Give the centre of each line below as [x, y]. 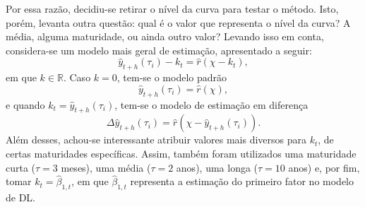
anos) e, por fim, [324, 167]
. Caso [77, 77]
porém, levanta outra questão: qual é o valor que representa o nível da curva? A [178, 22]
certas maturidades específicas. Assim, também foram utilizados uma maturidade [181, 153]
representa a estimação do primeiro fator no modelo [242, 181]
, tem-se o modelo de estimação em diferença [211, 104]
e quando [25, 104]
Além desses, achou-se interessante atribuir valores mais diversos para [156, 140]
